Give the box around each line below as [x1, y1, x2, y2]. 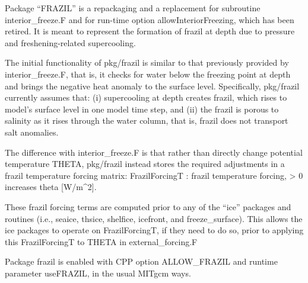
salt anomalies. [5, 126, 59, 138]
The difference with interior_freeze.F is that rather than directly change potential [5, 146, 303, 158]
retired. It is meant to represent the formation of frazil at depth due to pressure [5, 25, 295, 37]
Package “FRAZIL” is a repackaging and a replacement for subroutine [5, 2, 261, 14]
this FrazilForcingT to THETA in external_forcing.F [5, 235, 198, 247]
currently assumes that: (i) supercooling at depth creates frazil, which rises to [5, 91, 287, 104]
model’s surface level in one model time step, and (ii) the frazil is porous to [5, 102, 279, 115]
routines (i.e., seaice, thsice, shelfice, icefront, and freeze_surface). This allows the [5, 212, 303, 224]
